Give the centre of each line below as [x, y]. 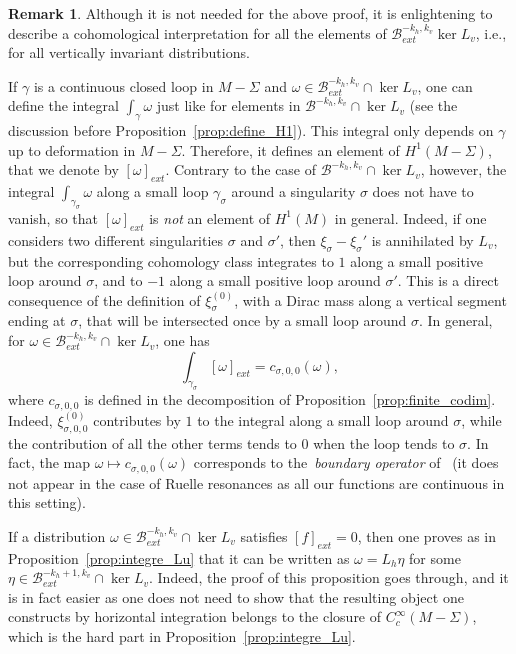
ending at [37, 320]
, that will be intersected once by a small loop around [242, 320]
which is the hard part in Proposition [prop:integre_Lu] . [182, 636]
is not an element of [210, 217]
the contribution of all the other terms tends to [152, 442]
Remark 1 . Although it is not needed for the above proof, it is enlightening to [250, 13]
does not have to [423, 191]
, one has [182, 340]
